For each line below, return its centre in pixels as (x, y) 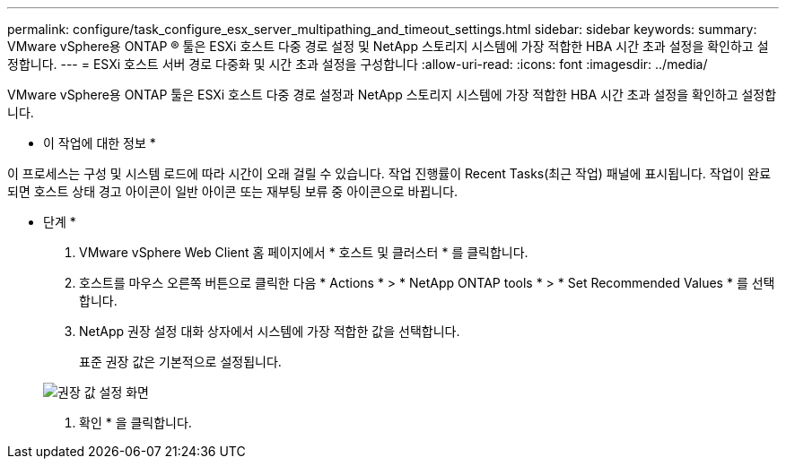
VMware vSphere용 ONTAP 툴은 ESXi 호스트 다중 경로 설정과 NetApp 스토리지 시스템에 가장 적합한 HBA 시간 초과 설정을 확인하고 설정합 (392, 95)
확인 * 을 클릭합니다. (135, 423)
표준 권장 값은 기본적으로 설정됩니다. (180, 362)
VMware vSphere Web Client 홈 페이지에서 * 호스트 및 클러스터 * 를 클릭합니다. (304, 252)
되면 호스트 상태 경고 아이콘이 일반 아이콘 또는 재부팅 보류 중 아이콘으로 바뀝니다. (233, 191)
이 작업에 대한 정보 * (100, 143)
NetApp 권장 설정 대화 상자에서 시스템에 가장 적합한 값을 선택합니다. (270, 331)
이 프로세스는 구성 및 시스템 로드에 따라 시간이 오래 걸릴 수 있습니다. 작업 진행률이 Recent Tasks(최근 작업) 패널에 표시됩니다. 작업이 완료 (389, 173)
